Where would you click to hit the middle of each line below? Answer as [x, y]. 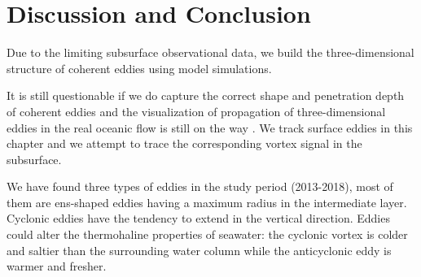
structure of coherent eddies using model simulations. [139, 68]
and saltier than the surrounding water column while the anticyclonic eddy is [199, 250]
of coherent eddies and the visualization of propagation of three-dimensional [196, 111]
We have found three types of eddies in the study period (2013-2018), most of [200, 186]
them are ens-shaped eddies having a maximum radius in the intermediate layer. [207, 202]
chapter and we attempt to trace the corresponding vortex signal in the [184, 143]
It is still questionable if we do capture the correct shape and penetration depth [206, 95]
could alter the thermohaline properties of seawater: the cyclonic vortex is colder [207, 234]
